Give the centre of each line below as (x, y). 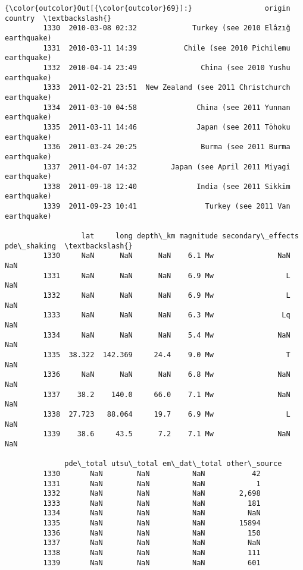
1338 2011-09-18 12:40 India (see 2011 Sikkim (167, 186)
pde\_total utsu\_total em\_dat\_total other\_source (173, 464)
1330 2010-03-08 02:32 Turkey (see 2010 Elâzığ (167, 28)
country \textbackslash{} (58, 18)
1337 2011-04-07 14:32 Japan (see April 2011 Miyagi (167, 167)
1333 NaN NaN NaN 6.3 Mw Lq (167, 315)
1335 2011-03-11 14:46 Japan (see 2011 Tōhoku (167, 127)
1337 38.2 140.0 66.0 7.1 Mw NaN (167, 394)
